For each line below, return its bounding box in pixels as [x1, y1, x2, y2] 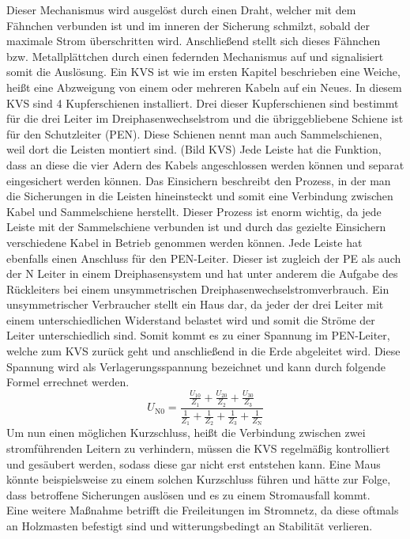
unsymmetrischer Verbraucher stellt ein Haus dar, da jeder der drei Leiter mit [6, 296, 384, 313]
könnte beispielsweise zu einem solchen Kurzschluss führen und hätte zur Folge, [6, 471, 391, 488]
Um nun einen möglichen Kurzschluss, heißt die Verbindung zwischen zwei [6, 424, 366, 441]
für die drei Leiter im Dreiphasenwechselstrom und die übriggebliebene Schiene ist [6, 110, 404, 127]
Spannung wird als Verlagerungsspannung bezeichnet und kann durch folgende [6, 358, 386, 374]
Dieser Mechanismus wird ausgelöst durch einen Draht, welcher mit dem [6, 2, 356, 17]
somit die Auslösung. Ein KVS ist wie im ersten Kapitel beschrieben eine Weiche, [6, 63, 401, 80]
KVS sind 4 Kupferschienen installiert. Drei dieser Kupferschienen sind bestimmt [6, 94, 399, 111]
